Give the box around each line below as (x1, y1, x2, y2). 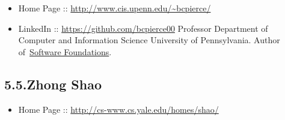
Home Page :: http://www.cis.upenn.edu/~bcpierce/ (18, 2, 211, 14)
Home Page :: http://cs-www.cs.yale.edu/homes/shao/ (18, 103, 219, 115)
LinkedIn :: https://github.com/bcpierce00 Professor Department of (18, 22, 268, 34)
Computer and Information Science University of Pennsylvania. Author (18, 34, 280, 46)
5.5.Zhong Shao (4, 74, 102, 93)
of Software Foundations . (18, 45, 112, 58)
